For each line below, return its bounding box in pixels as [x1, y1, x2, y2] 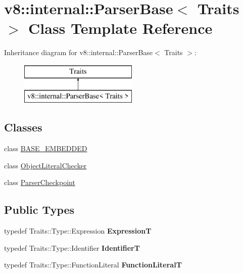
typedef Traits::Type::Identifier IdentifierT [4, 242, 140, 253]
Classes [4, 119, 42, 135]
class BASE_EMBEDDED [4, 143, 87, 154]
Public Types [4, 202, 75, 217]
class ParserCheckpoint [4, 177, 75, 188]
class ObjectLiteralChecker [4, 160, 87, 170]
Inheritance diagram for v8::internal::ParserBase [4, 47, 153, 58]
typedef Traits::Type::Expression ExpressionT [4, 225, 152, 236]
